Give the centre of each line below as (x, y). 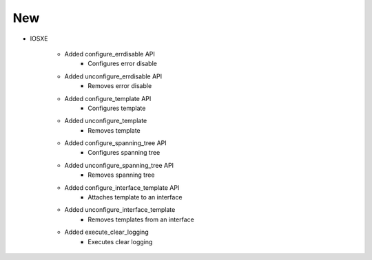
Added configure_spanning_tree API (115, 143)
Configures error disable (123, 64)
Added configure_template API (108, 98)
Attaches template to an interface (135, 197)
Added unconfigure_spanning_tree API (119, 165)
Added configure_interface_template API (122, 187)
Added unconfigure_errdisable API (113, 76)
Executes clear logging (120, 241)
